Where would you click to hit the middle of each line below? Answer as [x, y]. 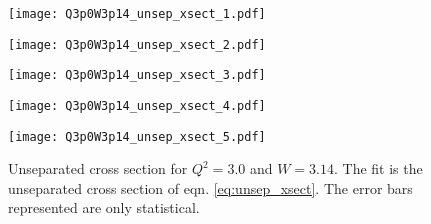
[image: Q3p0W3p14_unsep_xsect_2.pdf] [137, 44]
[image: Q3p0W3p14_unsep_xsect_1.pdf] [137, 14]
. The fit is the [378, 168]
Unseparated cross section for [98, 168]
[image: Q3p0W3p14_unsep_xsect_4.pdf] [137, 105]
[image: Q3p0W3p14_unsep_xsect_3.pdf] [137, 75]
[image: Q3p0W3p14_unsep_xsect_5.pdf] [137, 136]
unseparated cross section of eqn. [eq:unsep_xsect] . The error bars [210, 187]
